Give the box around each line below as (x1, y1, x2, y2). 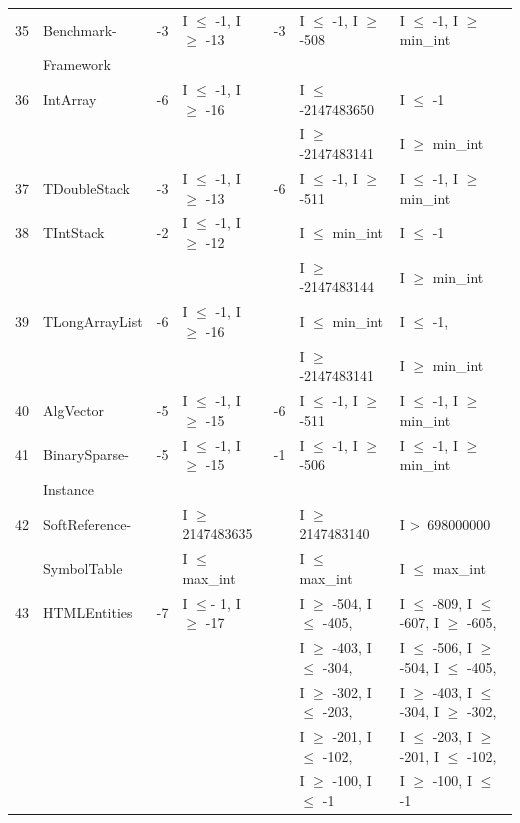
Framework (43, 54, 111, 75)
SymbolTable (43, 558, 123, 579)
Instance (43, 478, 95, 499)
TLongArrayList (43, 311, 143, 332)
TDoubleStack (43, 177, 130, 198)
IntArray (43, 88, 97, 109)
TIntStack (43, 222, 105, 243)
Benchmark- (43, 19, 117, 40)
